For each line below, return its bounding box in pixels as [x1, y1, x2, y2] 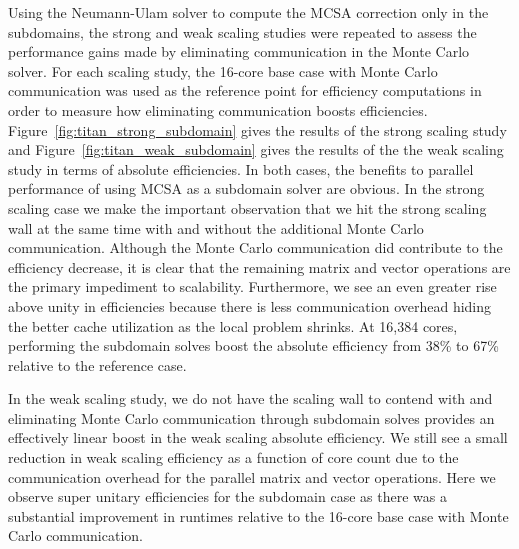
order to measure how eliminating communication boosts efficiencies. [8, 99, 428, 120]
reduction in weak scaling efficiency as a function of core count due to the [8, 447, 459, 468]
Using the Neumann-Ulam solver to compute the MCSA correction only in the [8, 2, 489, 22]
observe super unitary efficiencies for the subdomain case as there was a [8, 486, 447, 507]
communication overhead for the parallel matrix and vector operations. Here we [8, 466, 496, 487]
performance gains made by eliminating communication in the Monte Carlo [8, 41, 470, 62]
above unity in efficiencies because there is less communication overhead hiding [8, 295, 492, 316]
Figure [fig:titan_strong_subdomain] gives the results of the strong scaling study [8, 119, 507, 140]
